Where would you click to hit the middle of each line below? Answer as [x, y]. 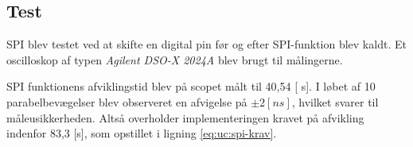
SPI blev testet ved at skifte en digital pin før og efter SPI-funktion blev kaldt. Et [206, 44]
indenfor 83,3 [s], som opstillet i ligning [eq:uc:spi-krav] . [142, 133]
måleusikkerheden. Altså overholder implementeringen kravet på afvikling [185, 117]
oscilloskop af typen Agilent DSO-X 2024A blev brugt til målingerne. [175, 59]
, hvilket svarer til [335, 101]
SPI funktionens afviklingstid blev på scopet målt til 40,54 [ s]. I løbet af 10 [191, 86]
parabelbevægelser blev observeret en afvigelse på [127, 101]
